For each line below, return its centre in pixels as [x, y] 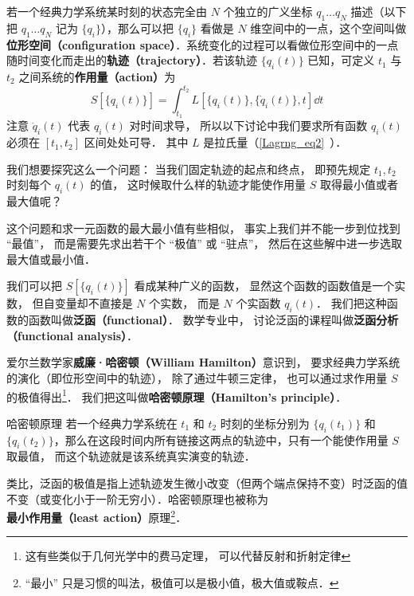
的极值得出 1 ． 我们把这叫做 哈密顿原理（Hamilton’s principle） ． [177, 395]
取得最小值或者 [359, 184]
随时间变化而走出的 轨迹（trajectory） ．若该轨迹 [132, 60]
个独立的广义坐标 [268, 11]
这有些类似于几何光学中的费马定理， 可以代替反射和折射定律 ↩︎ [188, 556]
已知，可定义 [341, 60]
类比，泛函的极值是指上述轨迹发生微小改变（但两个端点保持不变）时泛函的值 [207, 483]
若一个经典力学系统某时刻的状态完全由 [107, 11]
